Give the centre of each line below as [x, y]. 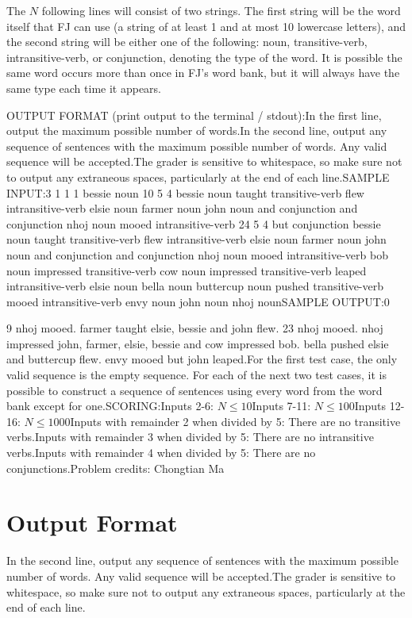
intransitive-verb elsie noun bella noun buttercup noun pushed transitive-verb [195, 286]
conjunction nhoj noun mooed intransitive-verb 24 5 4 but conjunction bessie [194, 223]
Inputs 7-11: [281, 406]
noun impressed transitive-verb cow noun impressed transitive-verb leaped [187, 270]
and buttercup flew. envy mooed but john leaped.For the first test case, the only [202, 359]
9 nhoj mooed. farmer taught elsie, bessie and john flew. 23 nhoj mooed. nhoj [195, 328]
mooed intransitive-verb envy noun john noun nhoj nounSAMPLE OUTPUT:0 [198, 301]
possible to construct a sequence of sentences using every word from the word [194, 390]
